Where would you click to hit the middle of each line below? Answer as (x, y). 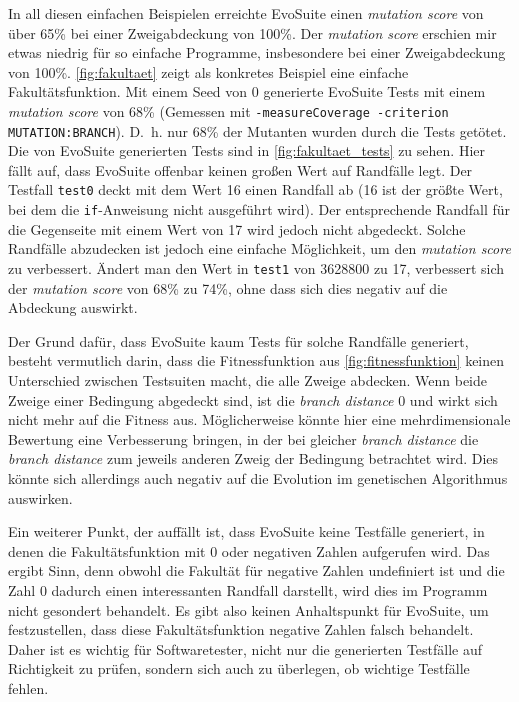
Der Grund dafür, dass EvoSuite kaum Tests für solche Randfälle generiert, (238, 340)
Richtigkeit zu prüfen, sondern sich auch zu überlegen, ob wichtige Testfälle (239, 668)
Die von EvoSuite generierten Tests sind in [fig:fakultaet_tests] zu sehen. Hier (246, 150)
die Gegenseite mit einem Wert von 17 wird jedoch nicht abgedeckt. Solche (237, 228)
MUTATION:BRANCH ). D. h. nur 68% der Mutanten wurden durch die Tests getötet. (257, 130)
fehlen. (28, 687)
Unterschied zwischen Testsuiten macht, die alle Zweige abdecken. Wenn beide (248, 380)
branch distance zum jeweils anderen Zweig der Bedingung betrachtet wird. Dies (253, 458)
